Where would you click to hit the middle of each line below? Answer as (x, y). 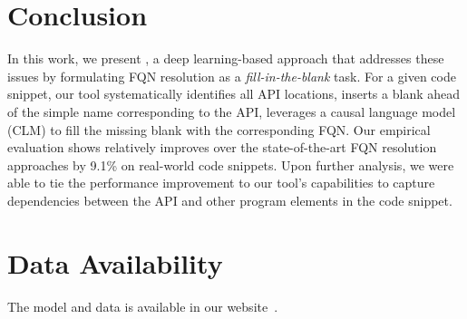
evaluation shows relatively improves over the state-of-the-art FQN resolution (222, 147)
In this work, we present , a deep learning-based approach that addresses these (226, 58)
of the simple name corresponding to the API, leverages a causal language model (232, 111)
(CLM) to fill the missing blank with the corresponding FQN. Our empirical (219, 129)
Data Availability (115, 262)
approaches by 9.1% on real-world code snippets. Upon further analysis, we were (231, 164)
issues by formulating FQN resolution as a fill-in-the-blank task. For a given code (232, 76)
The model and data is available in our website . (143, 306)
